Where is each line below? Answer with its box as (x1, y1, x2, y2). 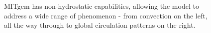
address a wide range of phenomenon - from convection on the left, (4, 10, 208, 20)
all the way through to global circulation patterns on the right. (4, 20, 196, 30)
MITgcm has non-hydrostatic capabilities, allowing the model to (4, 1, 199, 11)
